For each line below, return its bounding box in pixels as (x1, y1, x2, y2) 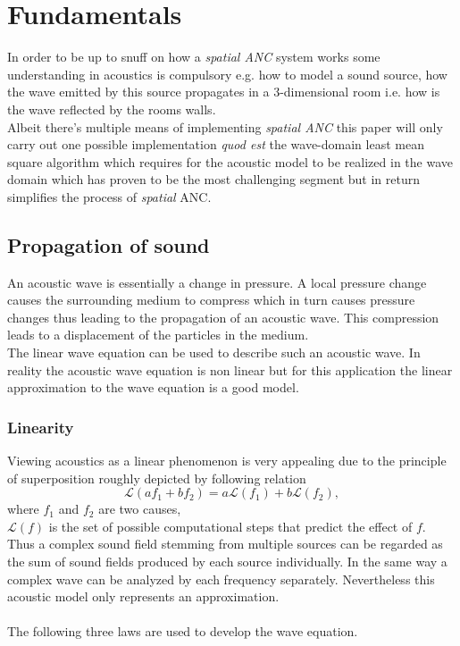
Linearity (7, 415, 74, 438)
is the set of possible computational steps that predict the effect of (48, 516, 413, 535)
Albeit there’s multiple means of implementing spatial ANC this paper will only (7, 117, 443, 136)
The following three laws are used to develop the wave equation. (7, 622, 358, 641)
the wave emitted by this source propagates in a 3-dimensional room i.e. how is (7, 82, 440, 101)
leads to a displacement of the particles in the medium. (7, 325, 309, 344)
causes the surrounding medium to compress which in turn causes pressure (7, 290, 415, 309)
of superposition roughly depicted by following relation (7, 468, 306, 487)
